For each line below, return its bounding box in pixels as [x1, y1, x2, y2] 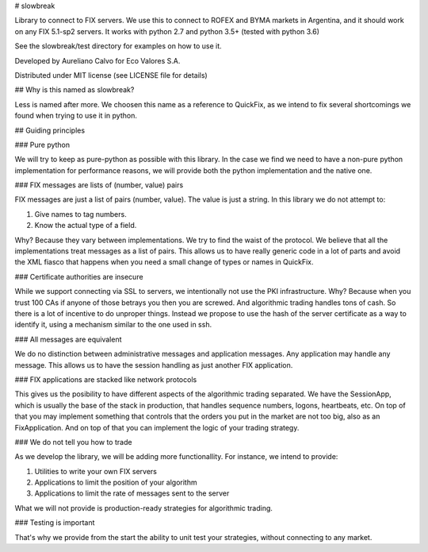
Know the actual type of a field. [34, 221, 137, 230]
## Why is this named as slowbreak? [14, 85, 135, 95]
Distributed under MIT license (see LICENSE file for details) [14, 70, 208, 79]
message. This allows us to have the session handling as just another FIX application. [14, 360, 293, 369]
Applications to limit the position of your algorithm [34, 477, 197, 488]
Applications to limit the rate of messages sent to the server [34, 488, 230, 498]
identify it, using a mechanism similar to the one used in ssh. [14, 320, 212, 330]
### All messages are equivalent [14, 334, 122, 344]
